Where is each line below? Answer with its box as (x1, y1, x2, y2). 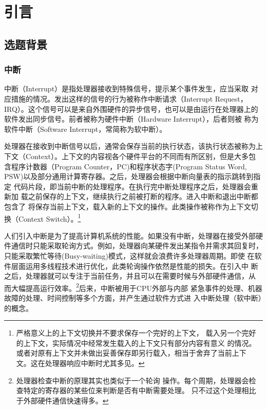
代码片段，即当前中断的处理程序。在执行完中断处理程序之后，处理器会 (13, 181, 251, 191)
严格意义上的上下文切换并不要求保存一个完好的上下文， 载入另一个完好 (16, 327, 256, 338)
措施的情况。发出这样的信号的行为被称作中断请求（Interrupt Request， (11, 93, 247, 104)
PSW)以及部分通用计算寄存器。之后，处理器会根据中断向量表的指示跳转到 (4, 171, 254, 182)
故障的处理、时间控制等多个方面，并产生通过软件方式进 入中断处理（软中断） (4, 292, 262, 303)
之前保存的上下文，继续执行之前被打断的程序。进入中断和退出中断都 (28, 191, 258, 202)
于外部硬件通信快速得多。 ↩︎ (16, 395, 109, 405)
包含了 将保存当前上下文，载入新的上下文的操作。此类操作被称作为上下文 (4, 201, 251, 211)
